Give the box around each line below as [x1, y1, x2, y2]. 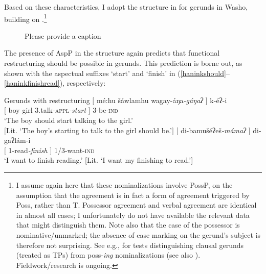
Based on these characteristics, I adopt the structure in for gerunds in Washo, [4, 2, 248, 12]
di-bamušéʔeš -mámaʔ [181, 124, 246, 135]
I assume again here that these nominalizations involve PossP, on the [16, 179, 233, 190]
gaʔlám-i [4, 135, 31, 145]
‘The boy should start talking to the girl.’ [4, 115, 133, 125]
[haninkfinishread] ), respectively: [4, 78, 106, 88]
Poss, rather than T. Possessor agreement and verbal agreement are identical [16, 200, 257, 210]
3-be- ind [93, 105, 118, 115]
